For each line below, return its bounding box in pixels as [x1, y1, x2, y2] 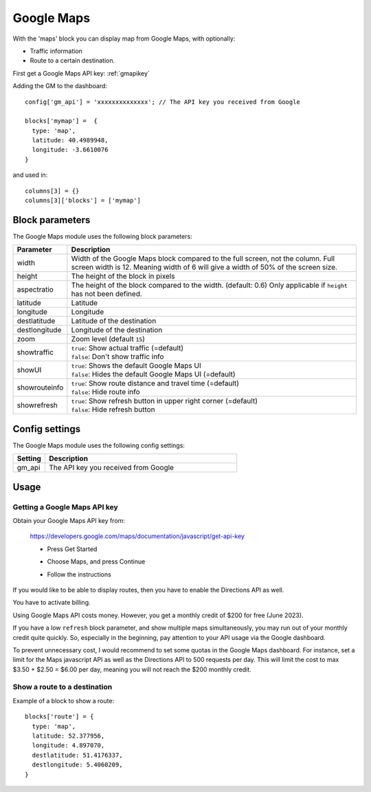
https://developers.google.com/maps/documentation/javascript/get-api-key [30, 532, 245, 540]
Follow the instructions [47, 570, 111, 578]
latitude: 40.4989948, [32, 136, 109, 145]
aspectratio [16, 285, 54, 295]
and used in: [12, 171, 48, 179]
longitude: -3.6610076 [32, 146, 109, 154]
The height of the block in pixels [71, 272, 175, 281]
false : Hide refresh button [71, 405, 155, 414]
